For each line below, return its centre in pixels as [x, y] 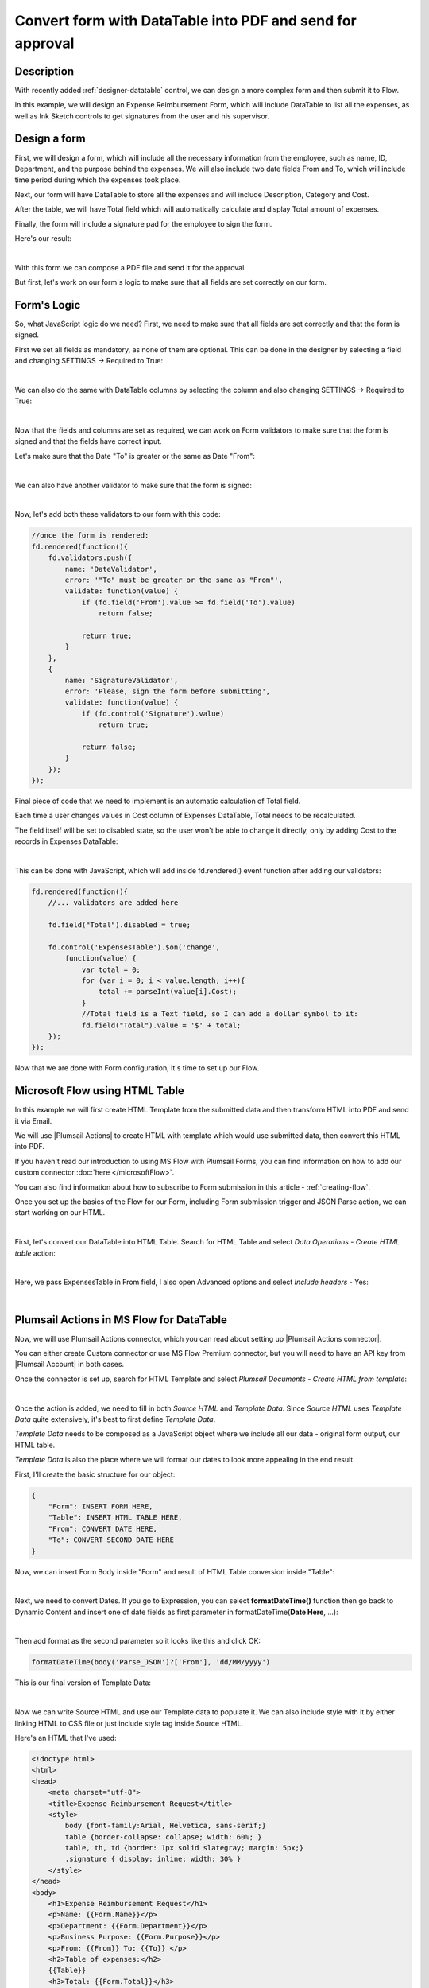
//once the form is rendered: [90, 536]
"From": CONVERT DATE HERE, [103, 1528]
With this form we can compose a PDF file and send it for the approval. [130, 267]
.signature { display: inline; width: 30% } [153, 1859]
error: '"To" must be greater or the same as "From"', [174, 580]
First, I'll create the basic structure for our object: [95, 1474]
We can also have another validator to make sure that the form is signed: [133, 485]
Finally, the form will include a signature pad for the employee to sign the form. [143, 223]
